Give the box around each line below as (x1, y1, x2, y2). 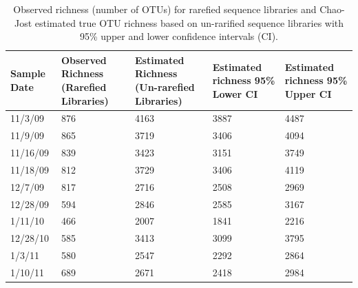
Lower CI (212, 86, 258, 101)
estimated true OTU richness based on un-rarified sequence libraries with (34, 15, 344, 30)
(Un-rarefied (135, 79, 195, 94)
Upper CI (284, 86, 332, 101)
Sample (10, 66, 45, 81)
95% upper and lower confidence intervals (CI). (80, 29, 278, 43)
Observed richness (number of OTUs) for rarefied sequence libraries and (13, 2, 317, 16)
